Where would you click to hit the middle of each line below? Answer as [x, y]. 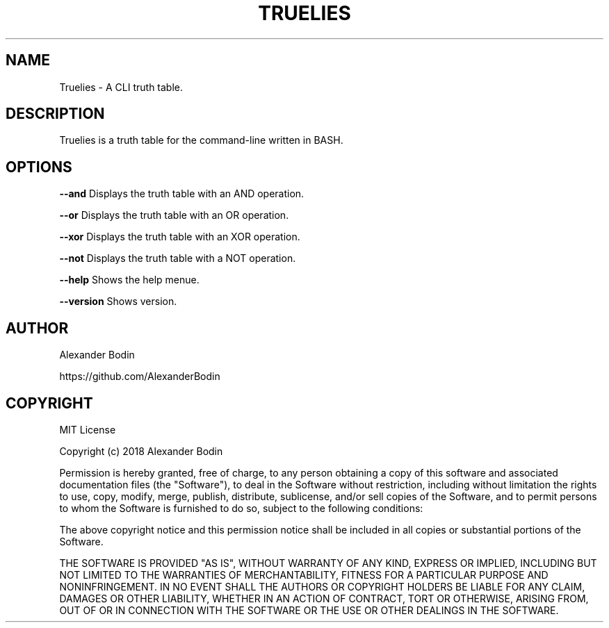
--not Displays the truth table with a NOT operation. [178, 258]
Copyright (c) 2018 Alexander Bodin [141, 451]
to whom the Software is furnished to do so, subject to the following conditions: [241, 508]
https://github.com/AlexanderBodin [140, 377]
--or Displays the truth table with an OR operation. [174, 215]
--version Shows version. [118, 301]
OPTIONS [39, 167]
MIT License [88, 429]
